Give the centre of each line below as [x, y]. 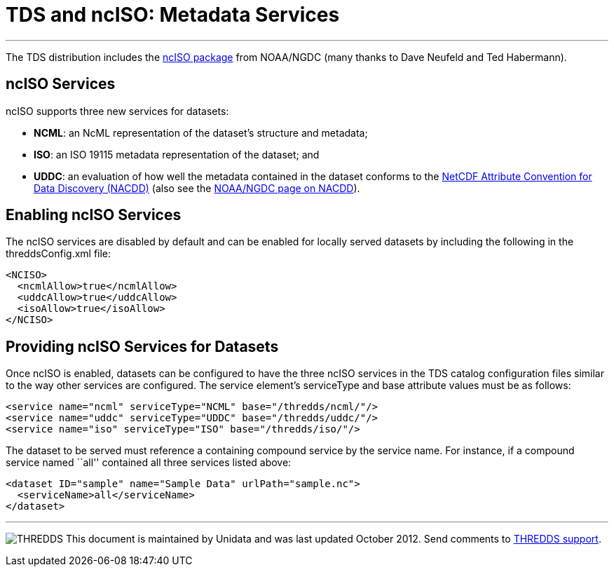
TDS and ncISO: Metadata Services [173, 15]
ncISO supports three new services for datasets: [117, 111]
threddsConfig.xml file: [59, 254]
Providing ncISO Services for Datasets [142, 346]
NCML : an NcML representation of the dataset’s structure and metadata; [201, 132]
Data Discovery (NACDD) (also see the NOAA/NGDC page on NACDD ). [197, 188]
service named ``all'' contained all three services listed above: [149, 463]
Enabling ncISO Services [94, 215]
